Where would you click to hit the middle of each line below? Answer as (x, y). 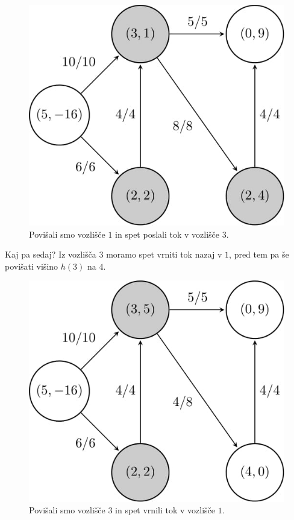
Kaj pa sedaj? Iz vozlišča (51, 254)
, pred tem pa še (259, 254)
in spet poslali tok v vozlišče (167, 234)
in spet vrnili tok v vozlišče (165, 510)
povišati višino (32, 266)
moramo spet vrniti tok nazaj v (164, 254)
